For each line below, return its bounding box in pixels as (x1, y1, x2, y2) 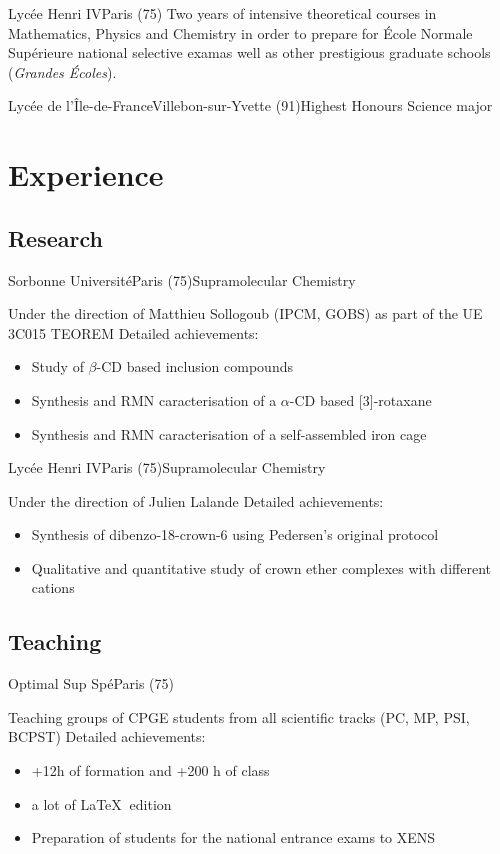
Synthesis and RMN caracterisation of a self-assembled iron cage (31, 423, 427, 444)
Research (8, 222, 103, 253)
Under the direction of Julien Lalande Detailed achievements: (8, 490, 384, 511)
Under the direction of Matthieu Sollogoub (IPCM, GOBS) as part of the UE (8, 303, 483, 324)
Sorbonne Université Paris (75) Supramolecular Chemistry (8, 269, 356, 290)
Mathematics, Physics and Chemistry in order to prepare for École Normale (8, 22, 473, 43)
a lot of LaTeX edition (31, 793, 172, 814)
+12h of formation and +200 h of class (31, 760, 270, 781)
